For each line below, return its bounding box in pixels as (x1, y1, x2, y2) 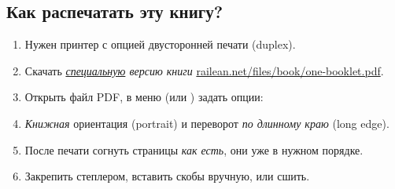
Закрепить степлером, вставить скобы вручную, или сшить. (24, 168, 310, 184)
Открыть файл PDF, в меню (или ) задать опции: (24, 89, 264, 105)
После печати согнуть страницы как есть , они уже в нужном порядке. (24, 141, 364, 158)
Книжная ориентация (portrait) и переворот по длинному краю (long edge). (24, 114, 389, 131)
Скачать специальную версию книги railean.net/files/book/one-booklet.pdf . (24, 62, 384, 78)
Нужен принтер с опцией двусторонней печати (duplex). (24, 36, 296, 53)
